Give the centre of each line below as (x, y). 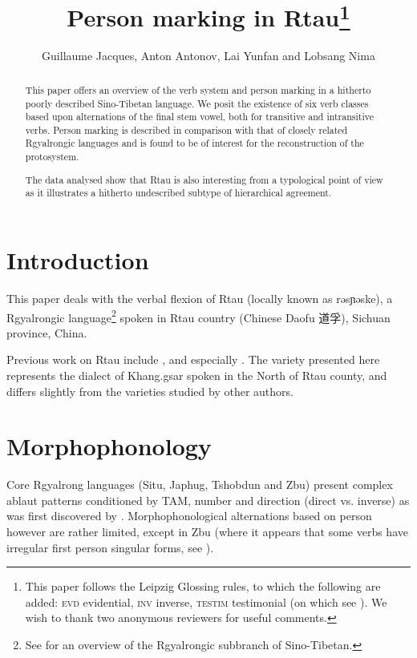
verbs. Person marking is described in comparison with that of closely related (186, 129)
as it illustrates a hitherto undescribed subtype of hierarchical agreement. (178, 193)
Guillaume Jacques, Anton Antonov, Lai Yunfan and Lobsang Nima (208, 56)
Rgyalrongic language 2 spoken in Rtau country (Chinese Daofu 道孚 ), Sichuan (198, 316)
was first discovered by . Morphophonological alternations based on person (189, 516)
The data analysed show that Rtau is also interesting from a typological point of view (204, 179)
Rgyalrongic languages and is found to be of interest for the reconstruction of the (194, 143)
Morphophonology (109, 446)
